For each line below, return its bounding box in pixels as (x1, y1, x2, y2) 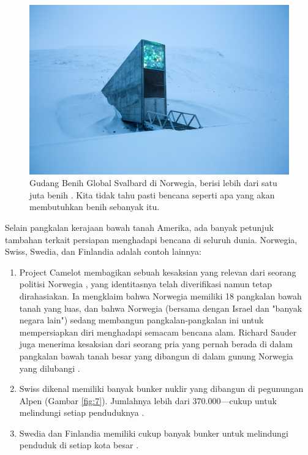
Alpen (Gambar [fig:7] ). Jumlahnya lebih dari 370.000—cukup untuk (19, 394, 277, 407)
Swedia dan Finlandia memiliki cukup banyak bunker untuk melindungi (19, 426, 288, 439)
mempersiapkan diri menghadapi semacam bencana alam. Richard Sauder (19, 325, 297, 338)
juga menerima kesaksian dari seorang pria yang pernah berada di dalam (19, 337, 293, 350)
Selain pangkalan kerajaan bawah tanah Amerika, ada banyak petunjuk (5, 220, 274, 233)
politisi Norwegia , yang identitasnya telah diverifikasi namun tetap (19, 277, 272, 290)
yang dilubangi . (19, 361, 80, 374)
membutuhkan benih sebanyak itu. (29, 200, 160, 213)
